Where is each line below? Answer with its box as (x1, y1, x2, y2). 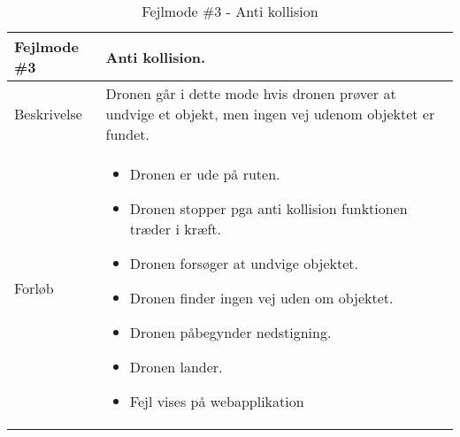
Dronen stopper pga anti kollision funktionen (129, 198, 408, 218)
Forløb (14, 277, 54, 298)
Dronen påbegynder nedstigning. (129, 322, 332, 342)
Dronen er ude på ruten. (129, 164, 280, 184)
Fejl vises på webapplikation (129, 391, 304, 411)
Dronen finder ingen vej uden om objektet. (129, 287, 394, 308)
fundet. (105, 124, 149, 144)
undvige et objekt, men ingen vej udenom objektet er (105, 103, 435, 124)
